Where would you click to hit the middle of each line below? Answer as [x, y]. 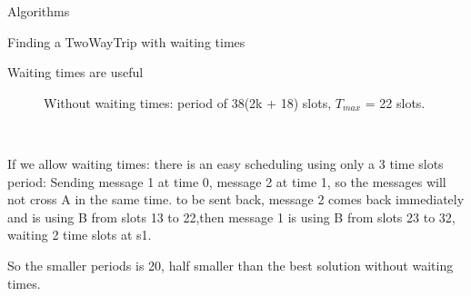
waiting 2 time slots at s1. [80, 235]
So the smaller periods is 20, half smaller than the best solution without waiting [230, 265]
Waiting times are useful [75, 72]
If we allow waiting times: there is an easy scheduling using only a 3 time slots [225, 163]
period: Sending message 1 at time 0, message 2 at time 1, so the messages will [227, 181]
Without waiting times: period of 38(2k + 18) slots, [188, 102]
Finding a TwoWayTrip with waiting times [126, 41]
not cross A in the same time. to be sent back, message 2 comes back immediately [236, 199]
